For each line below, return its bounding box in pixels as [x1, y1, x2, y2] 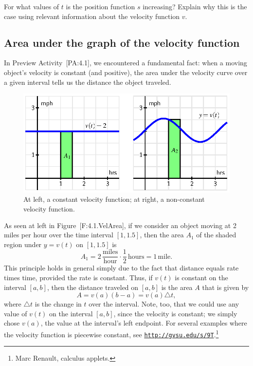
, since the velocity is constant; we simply [113, 308, 237, 318]
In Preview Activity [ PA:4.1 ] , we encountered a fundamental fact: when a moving [4, 58, 247, 68]
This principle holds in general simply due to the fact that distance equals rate [4, 263, 239, 273]
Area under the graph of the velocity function [4, 35, 240, 50]
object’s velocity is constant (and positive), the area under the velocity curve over [4, 67, 248, 77]
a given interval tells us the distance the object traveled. [4, 77, 171, 87]
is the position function [66, 1, 135, 11]
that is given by [202, 282, 249, 292]
